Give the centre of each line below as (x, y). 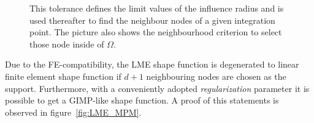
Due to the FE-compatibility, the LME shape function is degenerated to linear (152, 64)
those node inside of (67, 44)
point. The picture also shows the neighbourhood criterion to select (156, 32)
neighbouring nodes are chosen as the (216, 76)
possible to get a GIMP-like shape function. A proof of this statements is (142, 100)
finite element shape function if (63, 76)
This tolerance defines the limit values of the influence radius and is (157, 8)
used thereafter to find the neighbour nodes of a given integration (152, 20)
